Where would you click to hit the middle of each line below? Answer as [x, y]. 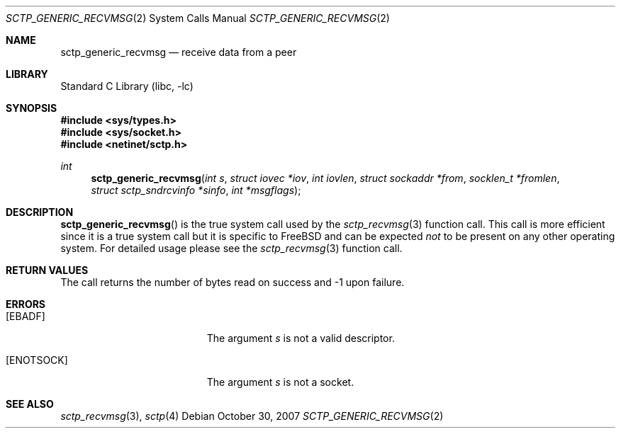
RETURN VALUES [47, 270]
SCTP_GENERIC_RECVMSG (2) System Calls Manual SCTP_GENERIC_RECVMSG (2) [198, 18]
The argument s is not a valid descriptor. [301, 338]
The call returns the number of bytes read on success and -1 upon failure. [233, 282]
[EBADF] [26, 316]
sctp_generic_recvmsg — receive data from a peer [179, 52]
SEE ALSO [30, 404]
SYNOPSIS [32, 108]
